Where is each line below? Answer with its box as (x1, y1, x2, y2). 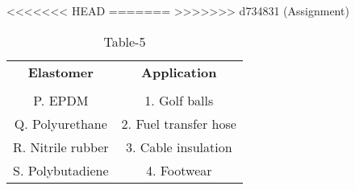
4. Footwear (145, 160, 212, 180)
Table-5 (103, 31, 146, 51)
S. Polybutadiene (13, 160, 109, 180)
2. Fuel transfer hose (121, 114, 236, 133)
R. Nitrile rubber (13, 137, 109, 156)
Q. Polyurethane (14, 114, 107, 133)
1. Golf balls (144, 90, 214, 109)
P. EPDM (33, 90, 89, 109)
